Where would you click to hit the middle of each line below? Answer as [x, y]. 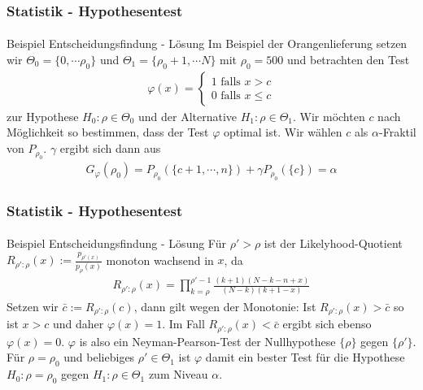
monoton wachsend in [160, 260]
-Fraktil [398, 132]
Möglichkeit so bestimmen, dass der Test [108, 132]
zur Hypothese [43, 116]
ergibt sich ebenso [327, 324]
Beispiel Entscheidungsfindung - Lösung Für [116, 243]
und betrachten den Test [348, 60]
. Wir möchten [329, 116]
